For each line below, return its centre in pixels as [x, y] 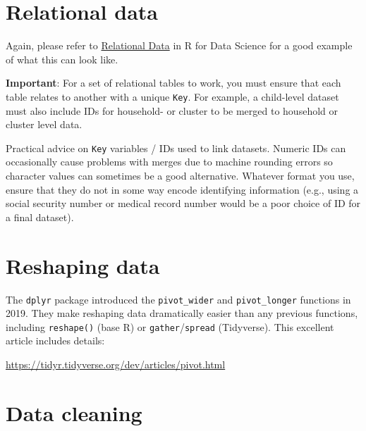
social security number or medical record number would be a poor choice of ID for [183, 203]
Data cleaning [74, 412]
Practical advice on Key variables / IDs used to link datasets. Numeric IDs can [176, 148]
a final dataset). [40, 217]
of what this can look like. [62, 59]
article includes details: [55, 341]
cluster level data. [44, 124]
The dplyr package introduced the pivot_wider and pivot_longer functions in [178, 299]
